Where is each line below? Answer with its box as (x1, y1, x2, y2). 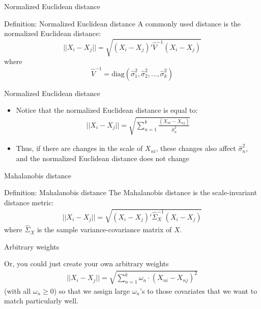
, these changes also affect (156, 143, 236, 153)
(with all (4, 285, 31, 296)
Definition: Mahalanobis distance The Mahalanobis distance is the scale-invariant (4, 187, 257, 198)
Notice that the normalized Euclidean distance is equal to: (16, 105, 198, 115)
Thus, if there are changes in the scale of (16, 143, 143, 153)
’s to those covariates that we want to (140, 285, 257, 296)
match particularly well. (4, 295, 78, 306)
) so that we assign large (53, 285, 130, 296)
